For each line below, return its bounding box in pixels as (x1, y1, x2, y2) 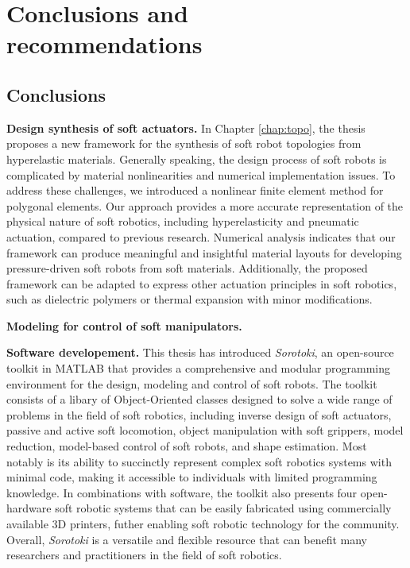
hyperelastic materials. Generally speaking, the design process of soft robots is (6, 150, 387, 167)
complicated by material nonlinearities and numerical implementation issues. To (6, 166, 396, 183)
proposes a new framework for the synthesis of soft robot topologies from (6, 135, 362, 152)
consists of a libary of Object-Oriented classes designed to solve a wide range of (6, 391, 393, 408)
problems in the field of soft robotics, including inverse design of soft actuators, (6, 406, 392, 423)
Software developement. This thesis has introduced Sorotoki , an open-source (6, 344, 394, 361)
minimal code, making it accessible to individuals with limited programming (6, 469, 377, 485)
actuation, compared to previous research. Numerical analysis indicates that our (6, 228, 396, 245)
